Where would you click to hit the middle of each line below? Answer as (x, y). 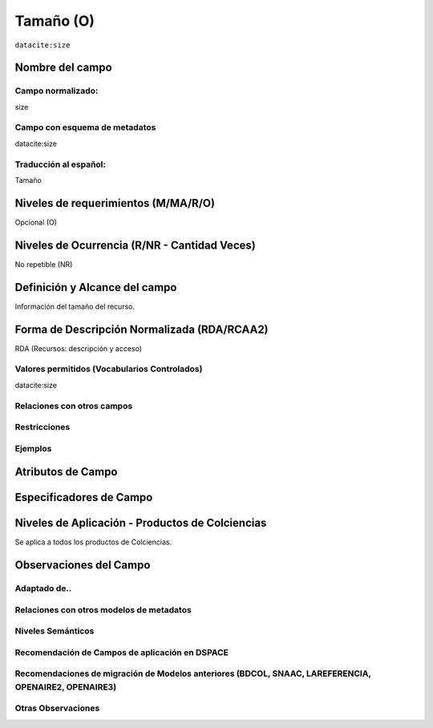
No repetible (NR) (44, 264)
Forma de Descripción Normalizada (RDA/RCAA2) (142, 329)
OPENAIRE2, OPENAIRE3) (66, 687)
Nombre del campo (63, 68)
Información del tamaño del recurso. (75, 306)
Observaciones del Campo (83, 565)
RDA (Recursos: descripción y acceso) (79, 348)
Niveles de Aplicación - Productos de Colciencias (141, 523)
